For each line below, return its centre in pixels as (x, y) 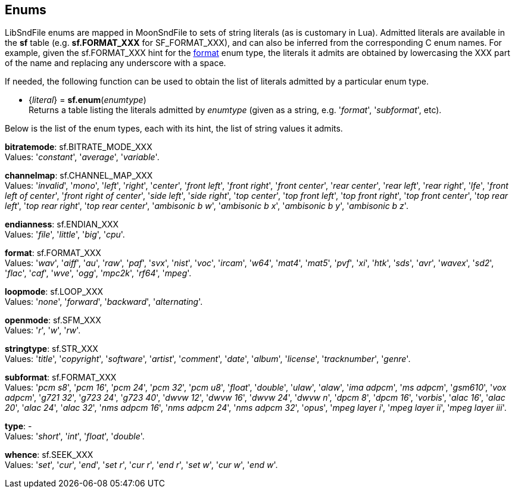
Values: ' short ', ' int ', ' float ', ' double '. (75, 436)
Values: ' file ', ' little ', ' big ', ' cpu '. (65, 235)
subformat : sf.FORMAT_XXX (61, 377)
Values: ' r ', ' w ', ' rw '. (43, 330)
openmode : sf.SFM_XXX (53, 320)
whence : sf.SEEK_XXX (49, 455)
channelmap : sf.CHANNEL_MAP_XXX (79, 176)
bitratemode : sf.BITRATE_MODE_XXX (79, 147)
